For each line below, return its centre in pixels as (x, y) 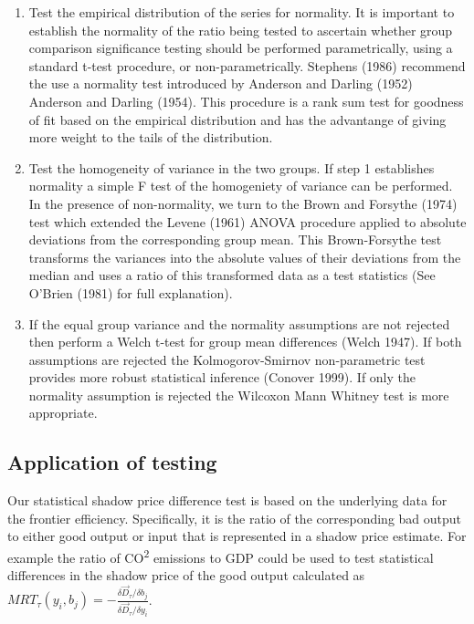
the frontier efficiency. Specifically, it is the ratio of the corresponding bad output (235, 518)
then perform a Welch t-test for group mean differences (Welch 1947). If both (245, 342)
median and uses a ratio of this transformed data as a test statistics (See (232, 275)
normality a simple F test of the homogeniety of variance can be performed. (241, 186)
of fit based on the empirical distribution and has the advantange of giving (237, 119)
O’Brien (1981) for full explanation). (131, 292)
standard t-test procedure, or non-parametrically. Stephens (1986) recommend (247, 65)
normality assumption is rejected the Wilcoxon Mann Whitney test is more (239, 395)
